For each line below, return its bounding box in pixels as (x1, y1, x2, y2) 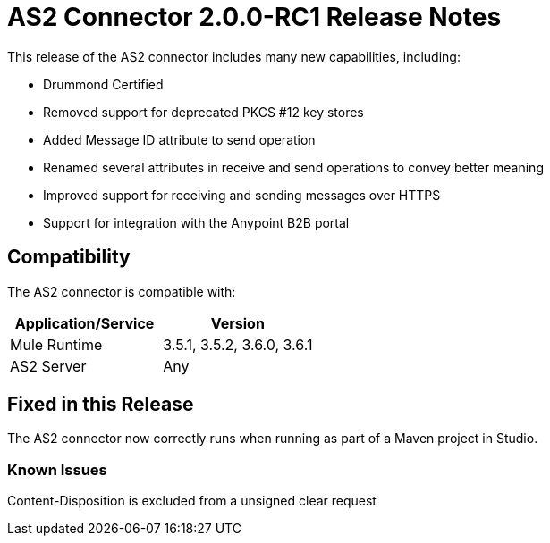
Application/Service (14, 313, 155, 332)
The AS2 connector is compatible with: (7, 283, 236, 299)
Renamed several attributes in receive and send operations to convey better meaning (43, 159, 544, 175)
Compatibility (7, 246, 131, 269)
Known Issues (7, 460, 107, 479)
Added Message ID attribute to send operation (43, 131, 316, 147)
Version (210, 313, 265, 332)
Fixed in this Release (7, 393, 194, 416)
